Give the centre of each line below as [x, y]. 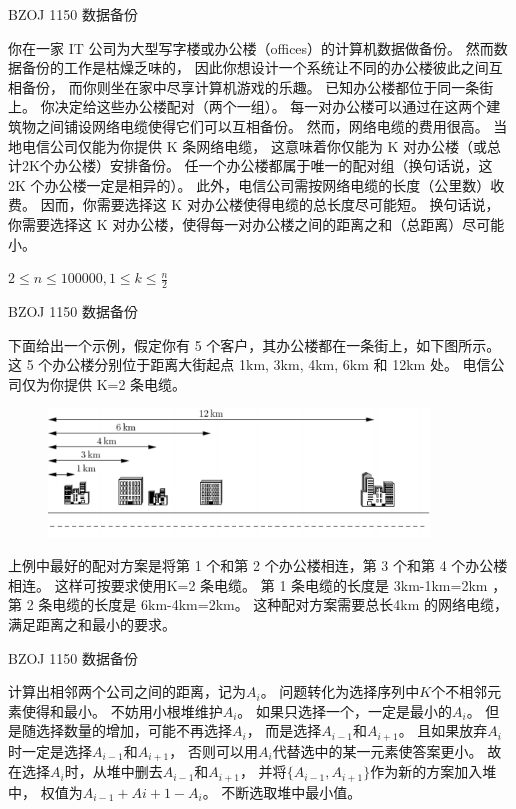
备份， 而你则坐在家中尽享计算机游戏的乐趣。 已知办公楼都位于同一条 [250, 86]
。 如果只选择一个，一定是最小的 [345, 710]
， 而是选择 [284, 730]
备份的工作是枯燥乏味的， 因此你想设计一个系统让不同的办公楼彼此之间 [255, 67]
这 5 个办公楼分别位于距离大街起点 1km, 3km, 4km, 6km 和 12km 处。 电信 [249, 364]
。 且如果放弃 [443, 730]
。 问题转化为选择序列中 [340, 691]
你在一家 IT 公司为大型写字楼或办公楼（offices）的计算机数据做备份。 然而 [251, 47]
